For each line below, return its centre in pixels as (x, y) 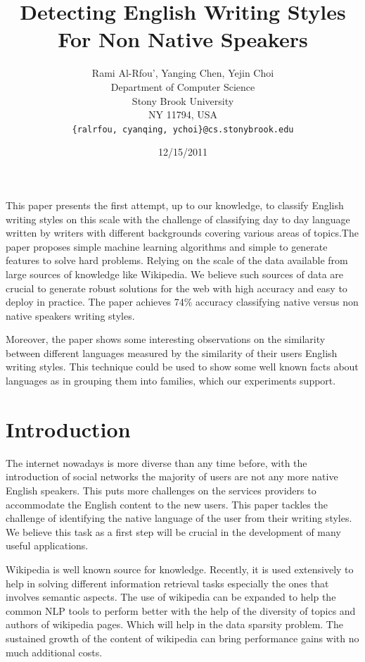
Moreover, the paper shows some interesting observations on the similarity (166, 339)
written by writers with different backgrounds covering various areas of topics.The (182, 233)
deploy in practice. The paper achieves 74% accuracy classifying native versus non (182, 302)
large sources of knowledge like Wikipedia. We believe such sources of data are (175, 274)
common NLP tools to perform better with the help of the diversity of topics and (181, 610)
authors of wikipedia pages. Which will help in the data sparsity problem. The (174, 624)
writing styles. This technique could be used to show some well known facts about (182, 367)
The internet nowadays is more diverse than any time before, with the (156, 462)
